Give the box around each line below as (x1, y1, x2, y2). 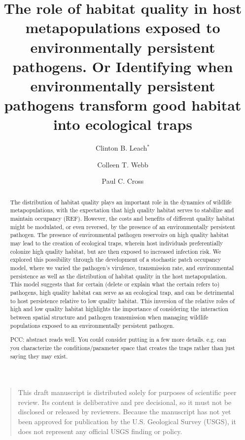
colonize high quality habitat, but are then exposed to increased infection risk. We (10, 247, 221, 255)
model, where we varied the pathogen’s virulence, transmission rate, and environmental (10, 264, 234, 272)
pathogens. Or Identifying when (12, 56, 233, 76)
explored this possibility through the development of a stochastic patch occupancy (10, 255, 221, 264)
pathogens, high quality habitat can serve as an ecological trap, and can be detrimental (10, 288, 234, 297)
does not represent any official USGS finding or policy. (18, 426, 182, 436)
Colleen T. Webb (97, 159, 148, 169)
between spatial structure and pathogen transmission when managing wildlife (10, 313, 209, 321)
